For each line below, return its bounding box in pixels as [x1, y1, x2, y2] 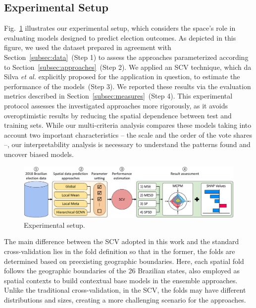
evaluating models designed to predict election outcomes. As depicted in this [4, 32, 236, 43]
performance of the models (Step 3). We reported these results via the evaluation [4, 81, 251, 91]
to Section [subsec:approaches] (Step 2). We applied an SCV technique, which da [4, 61, 252, 72]
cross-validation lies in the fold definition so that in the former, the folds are [4, 246, 235, 257]
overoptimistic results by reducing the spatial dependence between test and [4, 110, 232, 120]
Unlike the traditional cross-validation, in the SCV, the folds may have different [4, 285, 246, 295]
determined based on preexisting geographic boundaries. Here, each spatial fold [4, 256, 244, 266]
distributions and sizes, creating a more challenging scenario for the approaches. [4, 295, 246, 305]
